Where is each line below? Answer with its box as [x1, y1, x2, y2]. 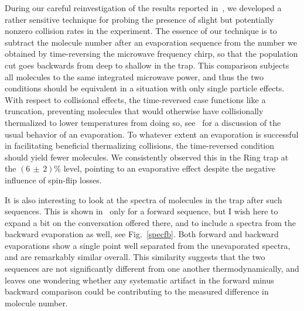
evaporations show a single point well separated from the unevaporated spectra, [5, 239, 291, 251]
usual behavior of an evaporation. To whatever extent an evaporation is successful [5, 128, 299, 140]
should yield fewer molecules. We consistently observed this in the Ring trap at [5, 151, 289, 163]
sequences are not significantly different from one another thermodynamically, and [5, 262, 299, 275]
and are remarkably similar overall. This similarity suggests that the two [5, 251, 265, 263]
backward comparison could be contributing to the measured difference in [5, 285, 269, 298]
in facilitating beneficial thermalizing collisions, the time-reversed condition [5, 139, 275, 152]
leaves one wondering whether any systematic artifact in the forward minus [5, 274, 274, 286]
